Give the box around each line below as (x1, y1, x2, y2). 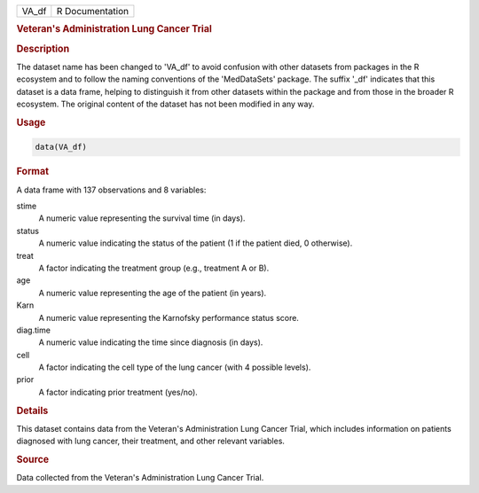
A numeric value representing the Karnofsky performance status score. (38, 312, 299, 323)
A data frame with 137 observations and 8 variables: (16, 184, 207, 195)
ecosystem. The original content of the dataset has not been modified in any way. (16, 98, 315, 110)
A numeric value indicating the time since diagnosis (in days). (38, 337, 263, 348)
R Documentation (56, 5, 129, 17)
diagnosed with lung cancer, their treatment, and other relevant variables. (16, 435, 286, 447)
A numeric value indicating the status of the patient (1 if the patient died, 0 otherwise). (38, 238, 353, 248)
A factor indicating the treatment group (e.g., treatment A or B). (38, 262, 270, 273)
